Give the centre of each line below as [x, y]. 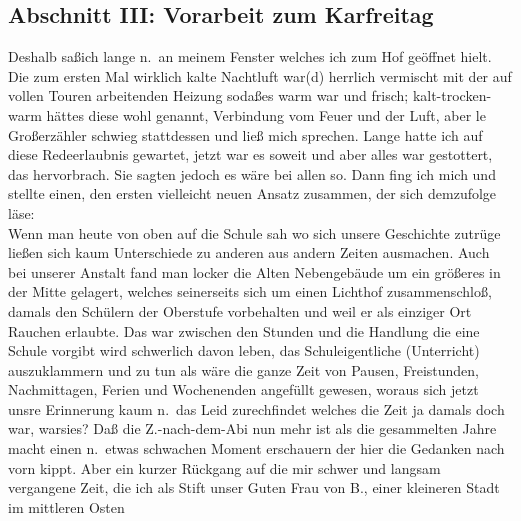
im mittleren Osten [66, 506]
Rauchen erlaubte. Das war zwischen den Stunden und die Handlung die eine [244, 330]
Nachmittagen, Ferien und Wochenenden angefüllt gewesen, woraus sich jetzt [243, 389]
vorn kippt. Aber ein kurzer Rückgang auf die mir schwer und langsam [224, 467]
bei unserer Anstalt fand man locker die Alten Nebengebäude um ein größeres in [254, 271]
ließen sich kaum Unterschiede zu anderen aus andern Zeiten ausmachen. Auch [249, 252]
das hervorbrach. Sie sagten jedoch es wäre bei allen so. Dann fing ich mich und [252, 173]
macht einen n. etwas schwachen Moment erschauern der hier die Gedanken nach [256, 448]
